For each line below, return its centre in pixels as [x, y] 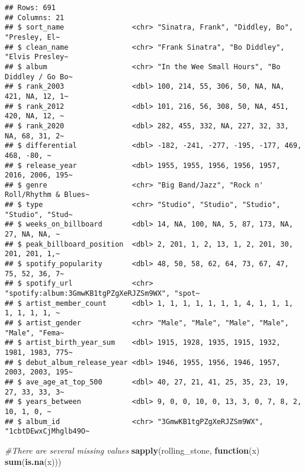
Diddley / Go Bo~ [39, 77]
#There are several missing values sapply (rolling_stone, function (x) [132, 450]
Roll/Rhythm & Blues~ [47, 195]
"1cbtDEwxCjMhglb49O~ [47, 431]
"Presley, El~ [33, 37]
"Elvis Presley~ [37, 57]
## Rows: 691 [30, 8]
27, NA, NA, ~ [33, 235]
